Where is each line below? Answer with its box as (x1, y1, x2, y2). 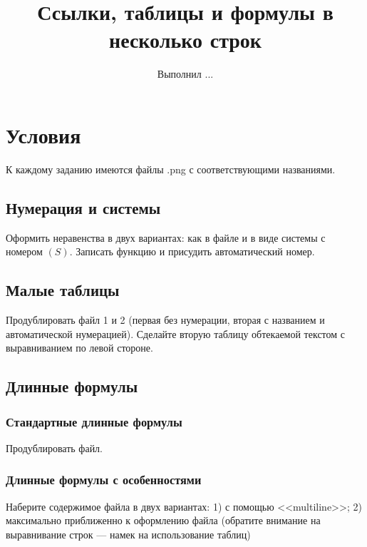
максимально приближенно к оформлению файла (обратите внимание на (6, 513, 321, 528)
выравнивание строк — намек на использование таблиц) (6, 526, 251, 541)
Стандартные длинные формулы (6, 412, 182, 430)
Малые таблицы (6, 279, 120, 301)
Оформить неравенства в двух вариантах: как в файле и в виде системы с (6, 230, 326, 245)
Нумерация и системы (6, 196, 161, 218)
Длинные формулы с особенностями (6, 471, 202, 489)
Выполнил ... (157, 66, 214, 81)
